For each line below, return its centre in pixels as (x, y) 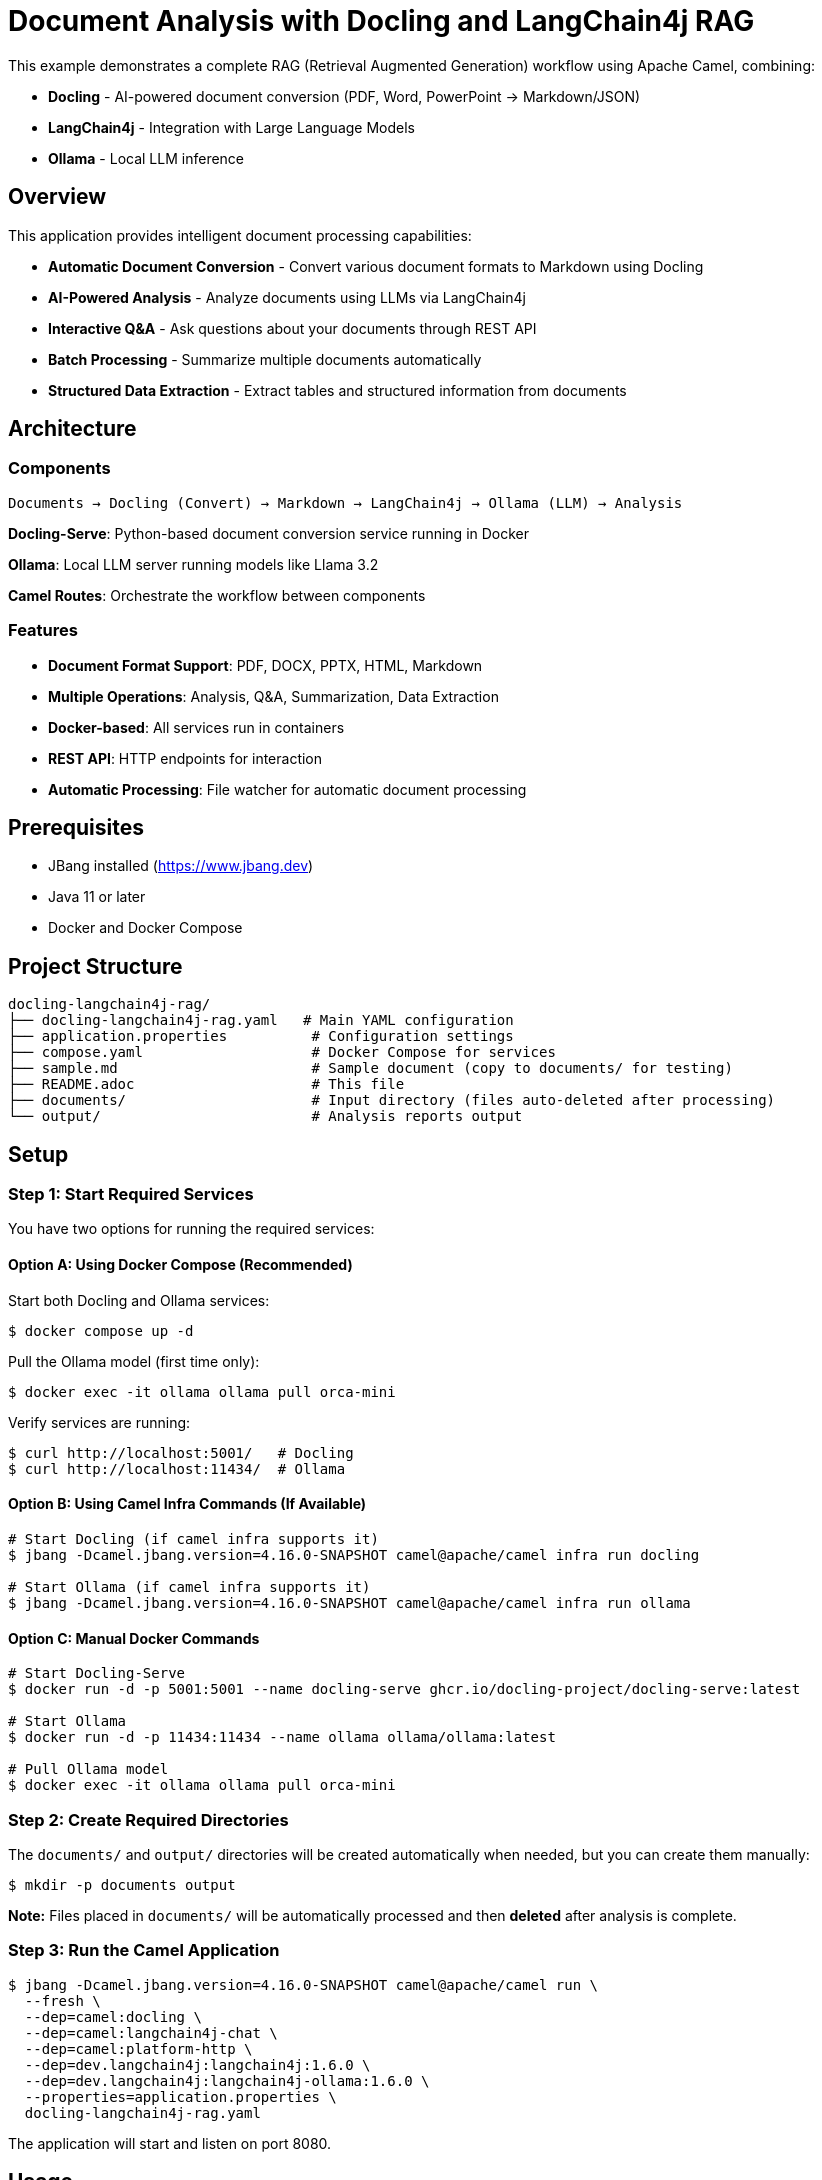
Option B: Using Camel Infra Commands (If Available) (187, 1504)
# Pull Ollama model (88, 1769)
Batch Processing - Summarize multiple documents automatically (265, 359)
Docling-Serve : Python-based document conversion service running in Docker (269, 533)
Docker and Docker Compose (145, 928)
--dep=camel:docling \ (113, 2016)
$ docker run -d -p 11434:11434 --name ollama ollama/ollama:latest (282, 1737)
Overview (57, 197)
